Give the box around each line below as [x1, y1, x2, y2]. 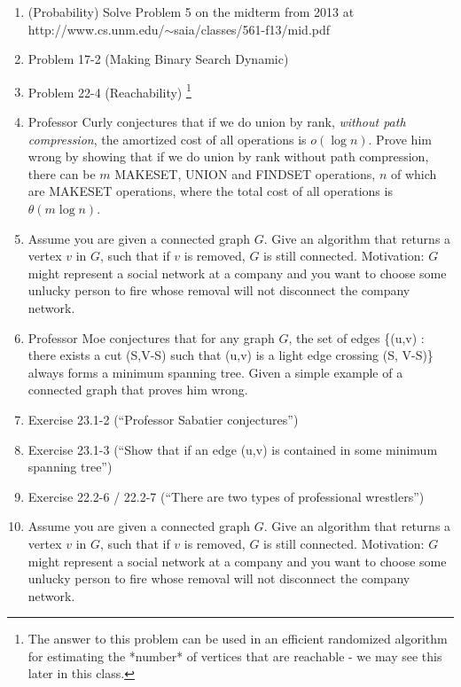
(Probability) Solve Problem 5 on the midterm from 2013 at [27, 3, 355, 20]
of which [390, 164, 437, 183]
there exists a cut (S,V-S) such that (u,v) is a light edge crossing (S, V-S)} [27, 346, 434, 364]
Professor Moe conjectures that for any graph [27, 328, 275, 347]
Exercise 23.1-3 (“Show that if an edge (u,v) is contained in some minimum [27, 440, 438, 458]
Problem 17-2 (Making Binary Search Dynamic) [27, 50, 289, 68]
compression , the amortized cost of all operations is [27, 129, 307, 148]
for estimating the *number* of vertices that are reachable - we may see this [27, 646, 442, 665]
